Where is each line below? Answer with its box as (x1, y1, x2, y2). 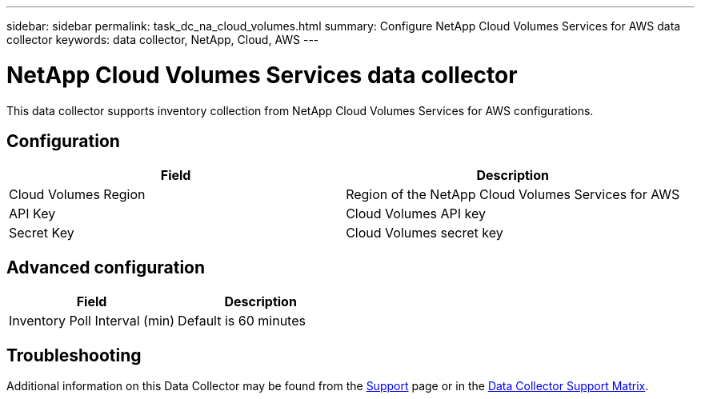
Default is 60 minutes (178, 313, 306, 329)
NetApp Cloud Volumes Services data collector (6, 61, 518, 89)
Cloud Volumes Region (9, 186, 146, 203)
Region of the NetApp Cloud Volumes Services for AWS (346, 186, 680, 203)
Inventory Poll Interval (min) (9, 313, 175, 329)
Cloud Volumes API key (346, 205, 486, 222)
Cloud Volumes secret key (346, 225, 503, 241)
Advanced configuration (6, 257, 206, 277)
